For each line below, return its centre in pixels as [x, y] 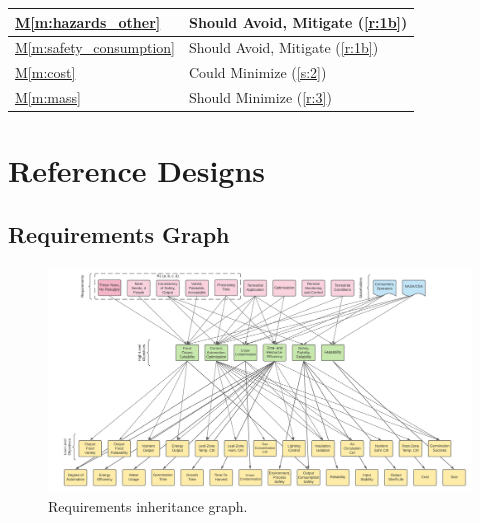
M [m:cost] [45, 72]
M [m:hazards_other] [88, 21]
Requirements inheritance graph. [148, 505]
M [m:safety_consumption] [95, 47]
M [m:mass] [48, 97]
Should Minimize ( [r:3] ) [260, 97]
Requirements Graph [119, 233]
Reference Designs [137, 170]
